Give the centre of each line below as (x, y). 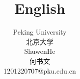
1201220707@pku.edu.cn (40, 70)
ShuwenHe (40, 51)
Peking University (40, 32)
